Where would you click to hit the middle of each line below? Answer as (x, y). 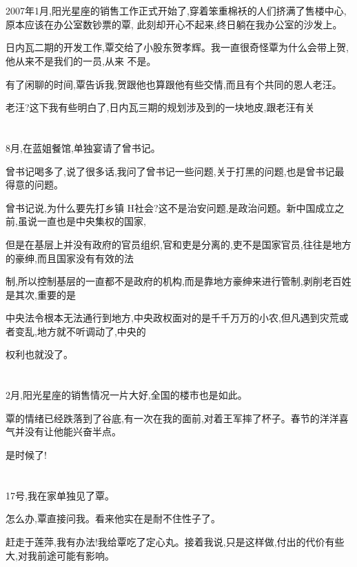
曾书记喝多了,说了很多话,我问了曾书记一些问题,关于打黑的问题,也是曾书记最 (175, 171)
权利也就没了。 (39, 354)
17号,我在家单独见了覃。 (60, 495)
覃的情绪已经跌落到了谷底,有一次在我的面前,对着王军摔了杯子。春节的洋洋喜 (177, 418)
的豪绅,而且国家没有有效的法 (70, 258)
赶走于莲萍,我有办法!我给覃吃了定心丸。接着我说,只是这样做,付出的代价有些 (175, 541)
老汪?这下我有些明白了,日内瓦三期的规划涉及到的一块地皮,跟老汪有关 (160, 107)
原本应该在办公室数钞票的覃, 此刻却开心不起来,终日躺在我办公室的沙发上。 (174, 24)
